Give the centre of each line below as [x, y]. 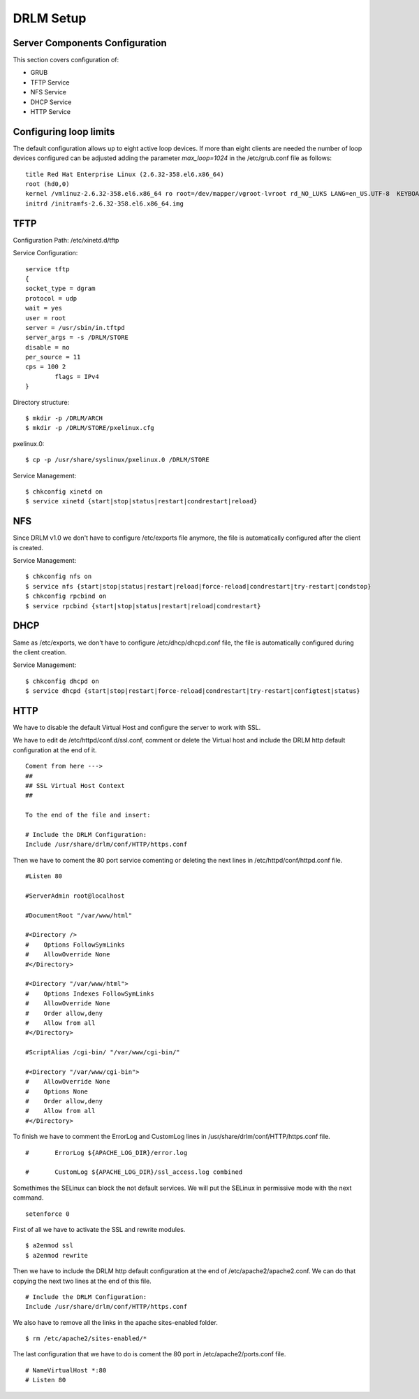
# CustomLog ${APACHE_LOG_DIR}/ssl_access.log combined [134, 1172]
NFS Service [48, 92]
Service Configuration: [45, 253]
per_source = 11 [53, 357]
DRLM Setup [50, 18]
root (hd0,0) [47, 184]
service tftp [47, 269]
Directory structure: [41, 402]
